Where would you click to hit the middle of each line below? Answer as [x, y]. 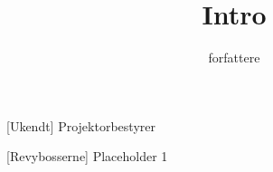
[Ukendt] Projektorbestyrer [81, 125]
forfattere [234, 57]
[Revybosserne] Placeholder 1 [87, 156]
